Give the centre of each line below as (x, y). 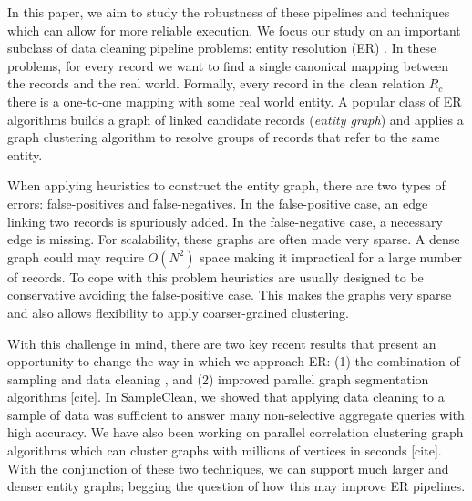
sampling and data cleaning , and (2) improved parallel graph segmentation (218, 378)
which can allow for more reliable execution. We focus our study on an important (234, 30)
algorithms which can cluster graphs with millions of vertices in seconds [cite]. (225, 450)
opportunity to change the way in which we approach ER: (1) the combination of (234, 361)
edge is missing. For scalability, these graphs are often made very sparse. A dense (234, 239)
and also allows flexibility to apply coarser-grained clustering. (178, 312)
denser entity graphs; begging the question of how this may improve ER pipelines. (236, 486)
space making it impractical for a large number (331, 256)
